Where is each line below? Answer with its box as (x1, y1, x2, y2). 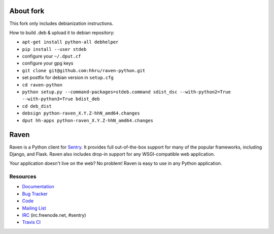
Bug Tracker (22, 191, 48, 197)
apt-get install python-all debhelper (22, 39, 119, 45)
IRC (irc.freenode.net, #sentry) (22, 212, 86, 218)
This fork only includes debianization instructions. (9, 20, 114, 26)
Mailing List (22, 205, 46, 211)
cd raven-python (22, 82, 63, 87)
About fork (9, 7, 45, 15)
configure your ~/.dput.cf (22, 53, 81, 60)
